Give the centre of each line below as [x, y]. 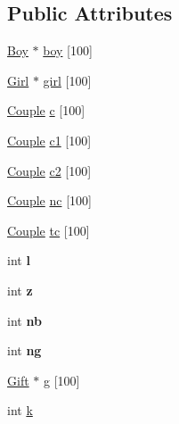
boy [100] [68, 50]
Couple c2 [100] [49, 170]
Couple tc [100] [49, 230]
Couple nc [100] [49, 200]
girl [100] [67, 80]
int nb [24, 320]
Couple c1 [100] [49, 140]
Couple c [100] [46, 110]
